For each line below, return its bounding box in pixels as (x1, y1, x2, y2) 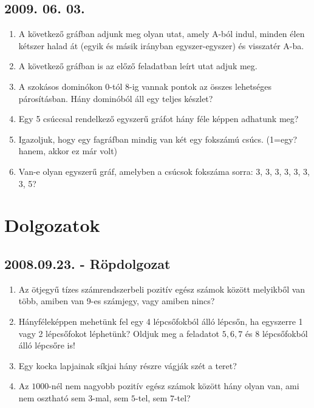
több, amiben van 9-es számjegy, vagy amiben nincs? (18, 294, 215, 307)
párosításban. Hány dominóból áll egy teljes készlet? (18, 92, 213, 104)
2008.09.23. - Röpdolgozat (4, 254, 171, 273)
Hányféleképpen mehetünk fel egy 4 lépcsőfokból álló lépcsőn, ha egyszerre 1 (18, 314, 303, 327)
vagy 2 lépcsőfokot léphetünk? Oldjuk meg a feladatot (18, 327, 220, 339)
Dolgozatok (4, 212, 100, 237)
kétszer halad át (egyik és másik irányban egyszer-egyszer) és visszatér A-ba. (18, 39, 304, 52)
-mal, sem (92, 391, 129, 404)
